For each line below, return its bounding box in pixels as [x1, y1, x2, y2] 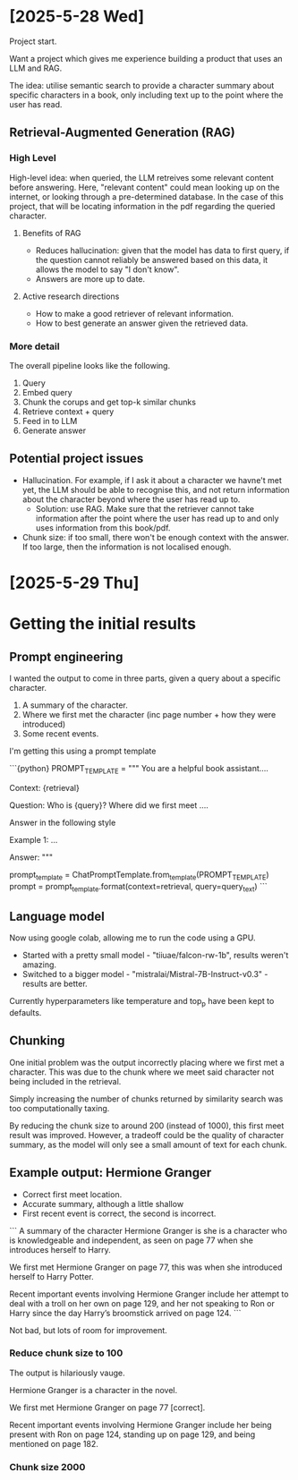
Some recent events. [21, 727, 99, 739]
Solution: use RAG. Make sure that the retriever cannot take [35, 503, 255, 514]
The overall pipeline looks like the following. [9, 360, 171, 370]
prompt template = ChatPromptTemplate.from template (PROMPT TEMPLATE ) [9, 869, 270, 882]
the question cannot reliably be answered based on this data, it [35, 254, 268, 265]
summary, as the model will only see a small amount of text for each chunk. [9, 1139, 287, 1150]
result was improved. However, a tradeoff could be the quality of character [9, 1129, 285, 1140]
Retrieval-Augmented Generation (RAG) [9, 125, 235, 140]
